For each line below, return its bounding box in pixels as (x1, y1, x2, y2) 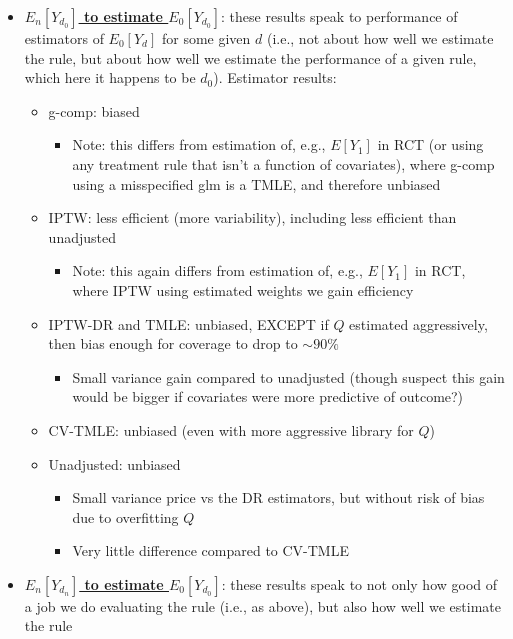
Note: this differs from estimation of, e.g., (72, 134, 326, 155)
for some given (161, 28, 251, 48)
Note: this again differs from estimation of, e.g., (72, 260, 363, 281)
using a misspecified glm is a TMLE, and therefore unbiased (72, 173, 441, 194)
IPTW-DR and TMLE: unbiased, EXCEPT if (48, 313, 329, 334)
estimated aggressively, (349, 313, 488, 334)
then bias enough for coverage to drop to (48, 333, 298, 354)
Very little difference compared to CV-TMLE (72, 540, 349, 561)
